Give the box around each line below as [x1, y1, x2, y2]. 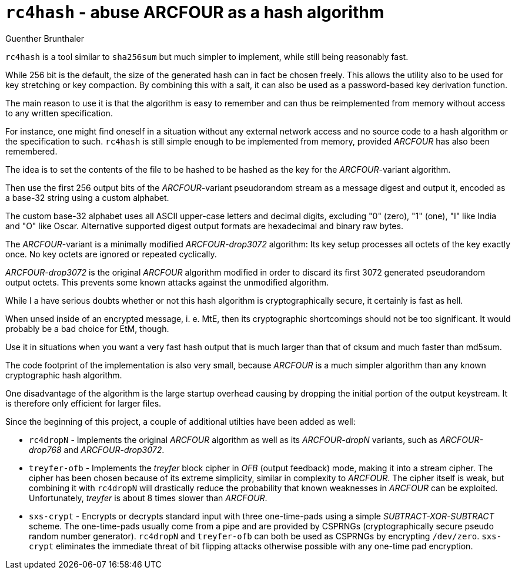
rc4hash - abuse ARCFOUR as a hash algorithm [5, 2, 384, 22]
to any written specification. [5, 108, 113, 118]
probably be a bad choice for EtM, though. [5, 323, 169, 334]
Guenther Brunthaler [5, 33, 84, 43]
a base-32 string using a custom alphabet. [5, 192, 169, 203]
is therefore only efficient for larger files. [5, 398, 162, 408]
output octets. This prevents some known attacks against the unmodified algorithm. [5, 277, 329, 287]
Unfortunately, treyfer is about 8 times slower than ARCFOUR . [29, 492, 267, 503]
